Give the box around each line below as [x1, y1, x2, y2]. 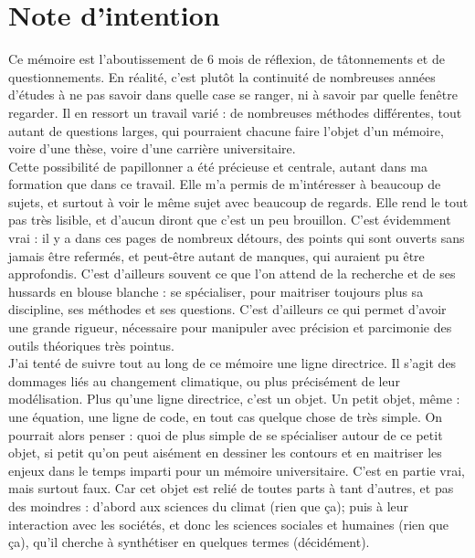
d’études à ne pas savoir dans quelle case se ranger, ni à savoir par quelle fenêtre [8, 85, 458, 104]
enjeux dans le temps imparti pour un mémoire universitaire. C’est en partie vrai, [8, 460, 465, 479]
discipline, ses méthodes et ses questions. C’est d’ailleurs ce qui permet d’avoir [8, 300, 447, 319]
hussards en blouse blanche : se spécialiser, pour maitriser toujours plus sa [8, 281, 424, 300]
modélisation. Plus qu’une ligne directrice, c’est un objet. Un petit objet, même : [8, 389, 460, 408]
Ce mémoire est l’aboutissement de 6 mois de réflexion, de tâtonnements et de [8, 49, 445, 68]
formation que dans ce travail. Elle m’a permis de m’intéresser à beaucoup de [8, 174, 441, 194]
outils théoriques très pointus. [8, 335, 175, 354]
